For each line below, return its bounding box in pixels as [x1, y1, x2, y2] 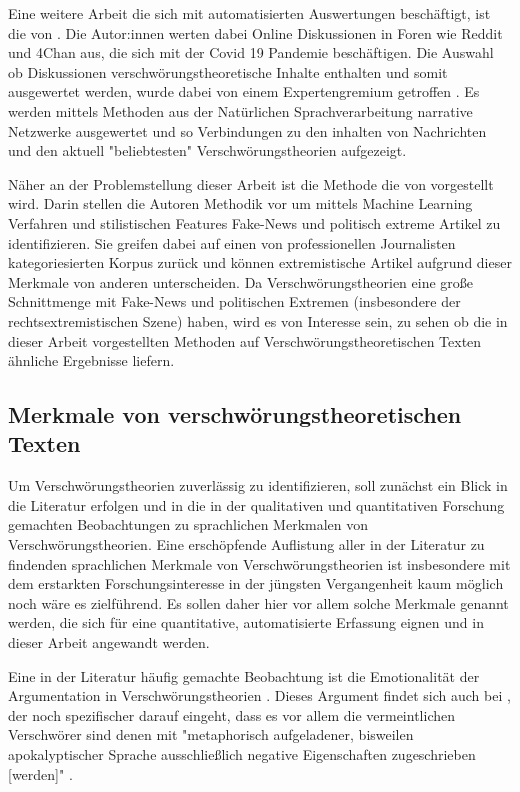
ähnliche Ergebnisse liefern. [8, 350, 175, 371]
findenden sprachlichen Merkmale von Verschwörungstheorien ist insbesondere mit [8, 553, 511, 574]
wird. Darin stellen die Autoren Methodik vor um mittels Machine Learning [8, 193, 473, 214]
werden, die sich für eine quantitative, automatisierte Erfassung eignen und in [8, 612, 484, 633]
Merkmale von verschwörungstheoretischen [8, 399, 462, 430]
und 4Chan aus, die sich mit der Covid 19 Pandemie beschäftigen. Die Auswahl [8, 42, 494, 63]
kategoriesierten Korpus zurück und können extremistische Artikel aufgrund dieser [8, 252, 512, 273]
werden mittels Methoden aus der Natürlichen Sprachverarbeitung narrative [8, 100, 473, 121]
